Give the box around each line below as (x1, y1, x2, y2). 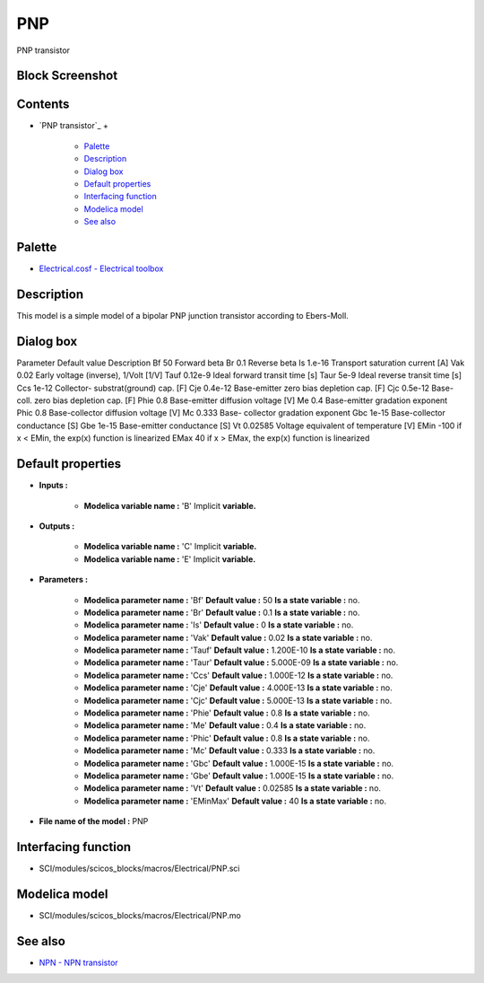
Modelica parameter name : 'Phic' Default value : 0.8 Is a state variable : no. (83, 733, 371, 743)
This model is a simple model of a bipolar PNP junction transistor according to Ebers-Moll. (16, 311, 349, 321)
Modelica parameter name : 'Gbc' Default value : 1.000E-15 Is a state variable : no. (83, 758, 394, 768)
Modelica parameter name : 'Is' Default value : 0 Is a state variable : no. (83, 619, 354, 630)
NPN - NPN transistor (39, 957, 118, 968)
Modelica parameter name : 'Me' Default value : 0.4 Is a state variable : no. (83, 720, 367, 731)
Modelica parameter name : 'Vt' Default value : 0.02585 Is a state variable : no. (83, 783, 381, 794)
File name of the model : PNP (39, 816, 149, 827)
